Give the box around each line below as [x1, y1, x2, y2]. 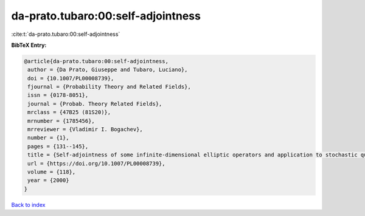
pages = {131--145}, [27, 143, 89, 150]
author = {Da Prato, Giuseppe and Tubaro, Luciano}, [27, 66, 188, 73]
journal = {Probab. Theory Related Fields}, [27, 100, 162, 107]
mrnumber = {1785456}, [27, 117, 96, 124]
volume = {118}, [27, 169, 76, 175]
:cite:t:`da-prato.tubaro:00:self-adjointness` [11, 30, 120, 38]
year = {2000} [27, 177, 69, 184]
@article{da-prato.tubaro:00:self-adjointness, [24, 58, 169, 64]
